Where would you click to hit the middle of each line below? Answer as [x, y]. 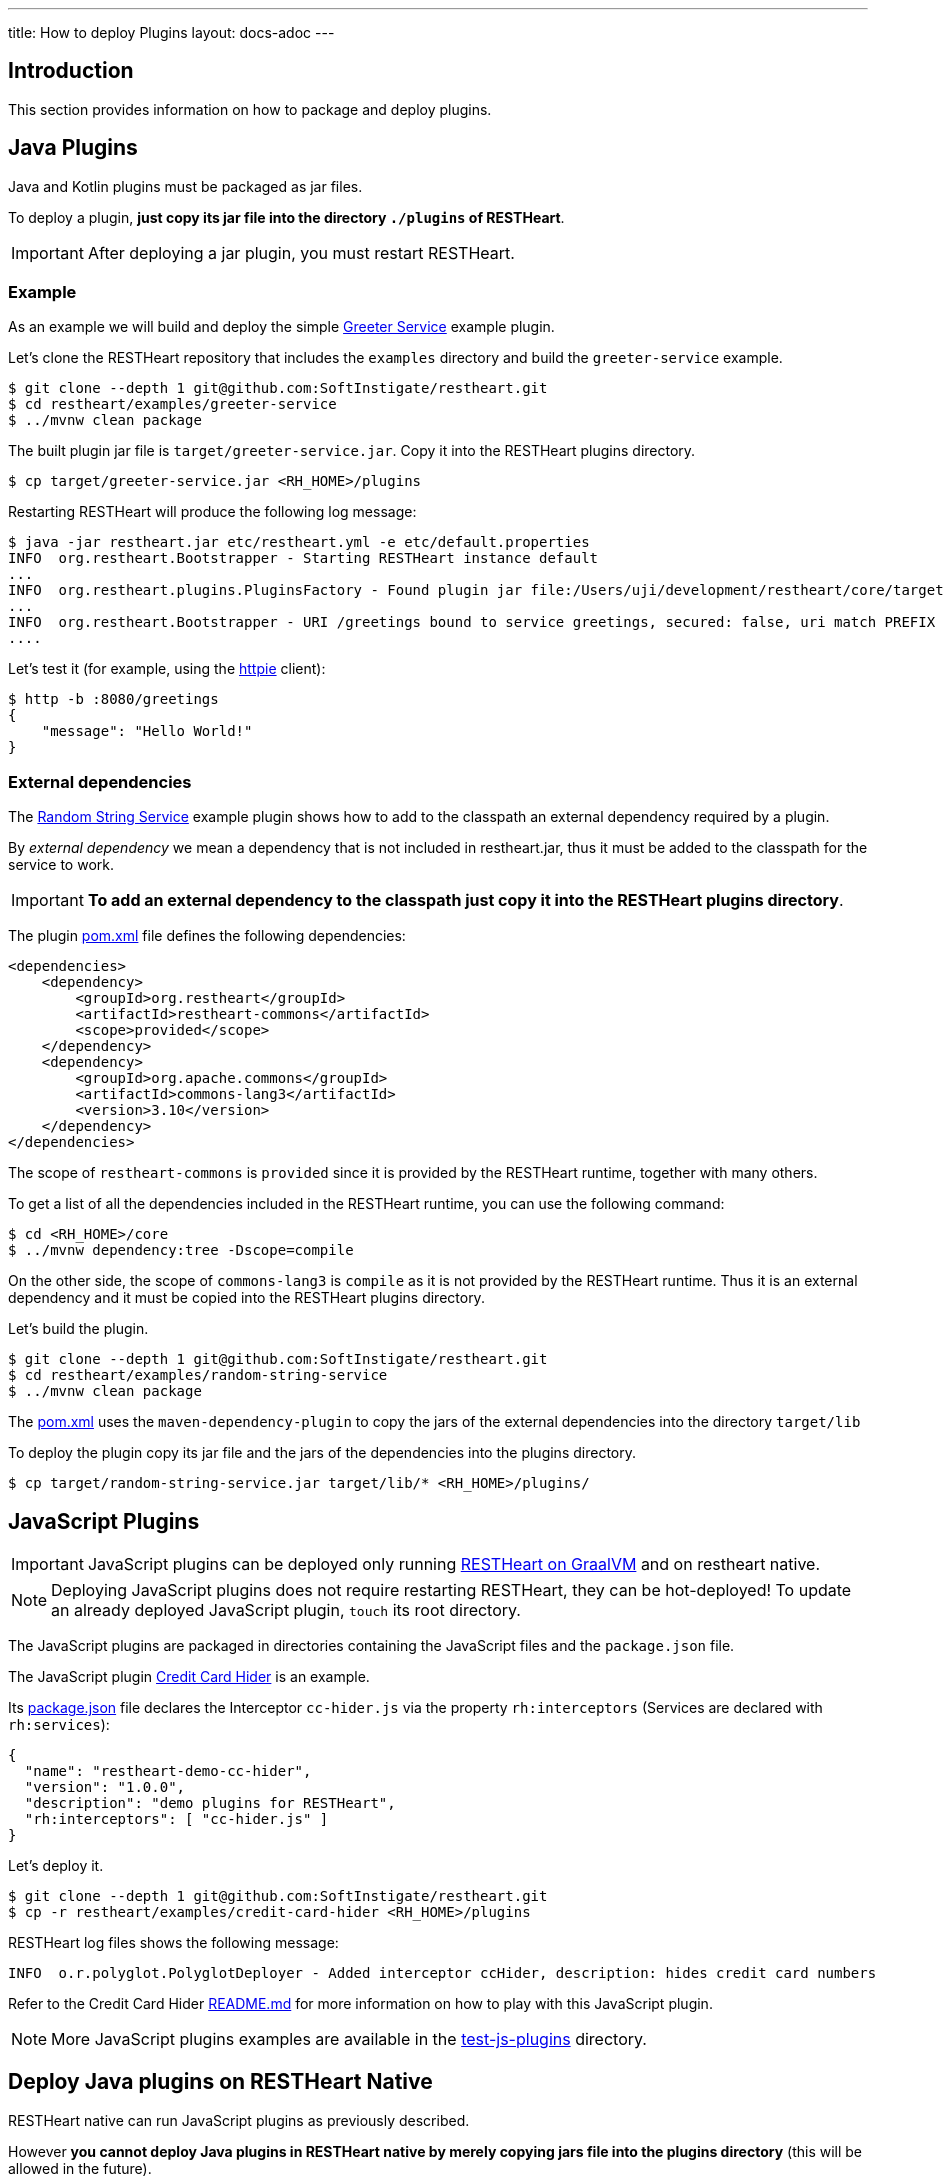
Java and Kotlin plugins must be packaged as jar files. [185, 186]
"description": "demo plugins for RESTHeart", [210, 1803]
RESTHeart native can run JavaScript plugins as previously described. [239, 2120]
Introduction [71, 71]
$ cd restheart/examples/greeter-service [172, 404]
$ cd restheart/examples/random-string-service [198, 1375]
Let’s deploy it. [56, 1866]
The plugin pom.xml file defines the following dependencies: [207, 936]
